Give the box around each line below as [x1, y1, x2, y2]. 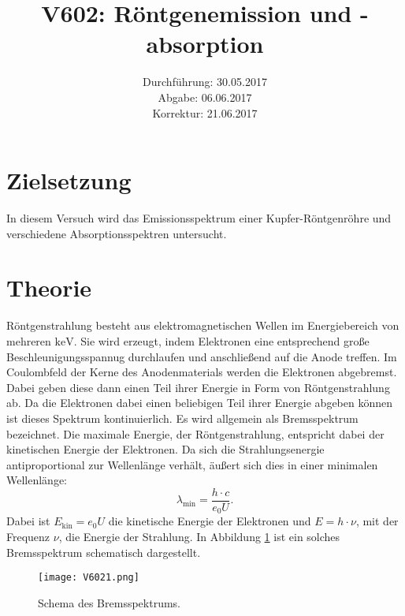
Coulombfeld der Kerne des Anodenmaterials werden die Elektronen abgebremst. [6, 364, 397, 380]
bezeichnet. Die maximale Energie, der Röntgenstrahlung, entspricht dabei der [6, 425, 385, 442]
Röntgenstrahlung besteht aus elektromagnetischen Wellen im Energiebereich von [6, 317, 399, 334]
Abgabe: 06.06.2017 [158, 88, 252, 105]
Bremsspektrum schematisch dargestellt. [6, 543, 201, 560]
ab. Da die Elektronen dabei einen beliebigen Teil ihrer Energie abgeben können [6, 394, 393, 411]
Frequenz [6, 528, 50, 544]
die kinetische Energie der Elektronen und [108, 513, 311, 529]
